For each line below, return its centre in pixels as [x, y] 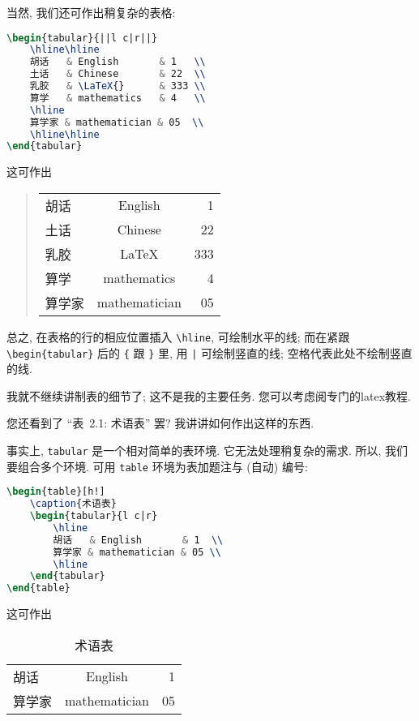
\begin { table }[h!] [56, 492]
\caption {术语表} [73, 504]
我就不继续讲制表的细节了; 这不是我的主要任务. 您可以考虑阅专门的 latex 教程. [209, 395]
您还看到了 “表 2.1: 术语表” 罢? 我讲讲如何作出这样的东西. [160, 423]
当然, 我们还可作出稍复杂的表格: [91, 12]
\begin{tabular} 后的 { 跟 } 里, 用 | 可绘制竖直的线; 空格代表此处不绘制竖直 [209, 352]
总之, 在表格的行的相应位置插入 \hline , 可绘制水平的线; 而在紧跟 [178, 336]
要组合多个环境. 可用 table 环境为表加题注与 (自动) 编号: [157, 466]
